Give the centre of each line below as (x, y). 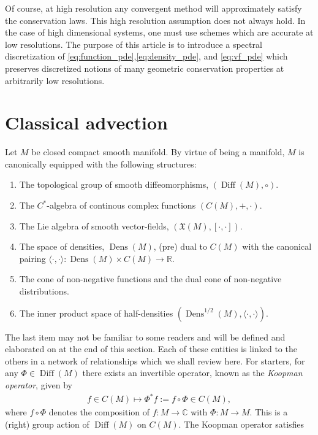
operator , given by (39, 385)
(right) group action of (47, 424)
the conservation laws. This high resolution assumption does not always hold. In (155, 20)
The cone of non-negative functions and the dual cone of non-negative (150, 279)
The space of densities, (62, 246)
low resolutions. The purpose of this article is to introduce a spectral (134, 44)
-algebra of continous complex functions (121, 205)
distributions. (44, 291)
